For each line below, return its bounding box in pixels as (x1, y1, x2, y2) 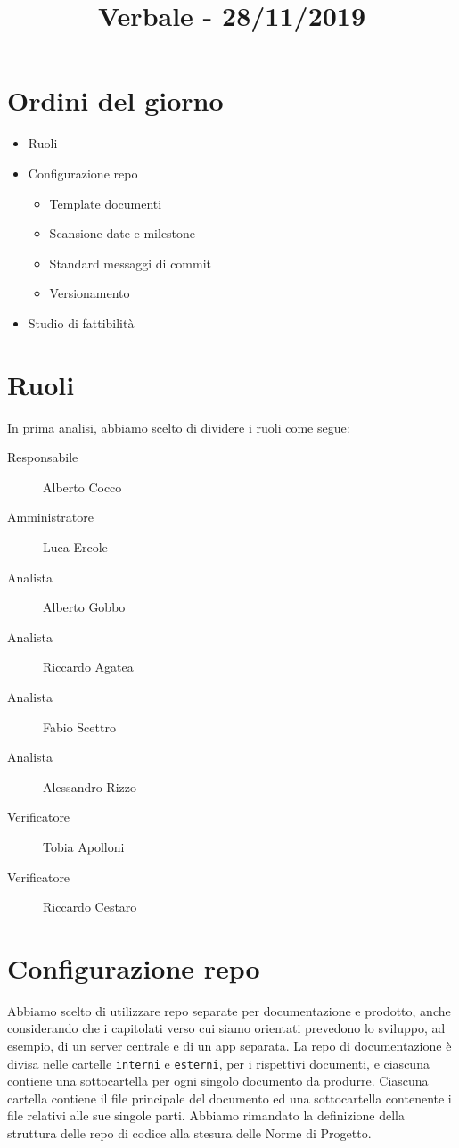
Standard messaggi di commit (49, 253, 212, 272)
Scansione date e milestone (49, 224, 196, 243)
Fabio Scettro (43, 717, 116, 736)
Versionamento (49, 284, 130, 302)
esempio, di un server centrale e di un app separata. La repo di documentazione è (7, 1037, 452, 1054)
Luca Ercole (43, 537, 108, 556)
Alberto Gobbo (43, 598, 126, 616)
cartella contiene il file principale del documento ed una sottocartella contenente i (7, 1088, 452, 1107)
